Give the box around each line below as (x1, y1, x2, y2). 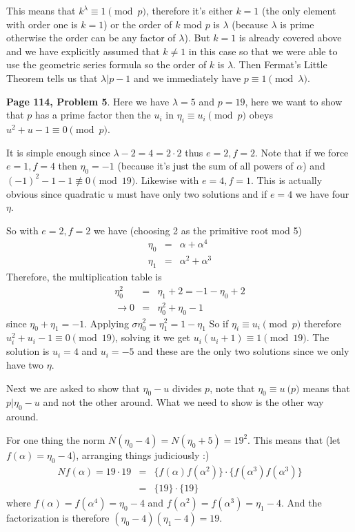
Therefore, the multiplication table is (6, 269, 162, 284)
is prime (280, 17, 314, 31)
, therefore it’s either (145, 3, 233, 17)
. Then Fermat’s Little (233, 57, 327, 72)
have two (6, 358, 44, 372)
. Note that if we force (254, 145, 349, 159)
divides (172, 380, 202, 395)
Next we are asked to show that (6, 380, 140, 395)
